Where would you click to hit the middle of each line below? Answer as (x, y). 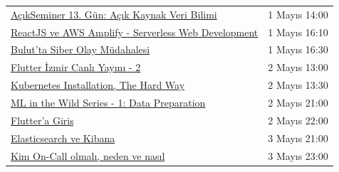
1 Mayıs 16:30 (298, 49)
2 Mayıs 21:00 (298, 102)
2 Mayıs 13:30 (298, 85)
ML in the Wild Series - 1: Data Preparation (108, 102)
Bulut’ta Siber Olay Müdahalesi (80, 49)
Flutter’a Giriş (42, 120)
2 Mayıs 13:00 (298, 67)
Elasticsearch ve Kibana (63, 138)
